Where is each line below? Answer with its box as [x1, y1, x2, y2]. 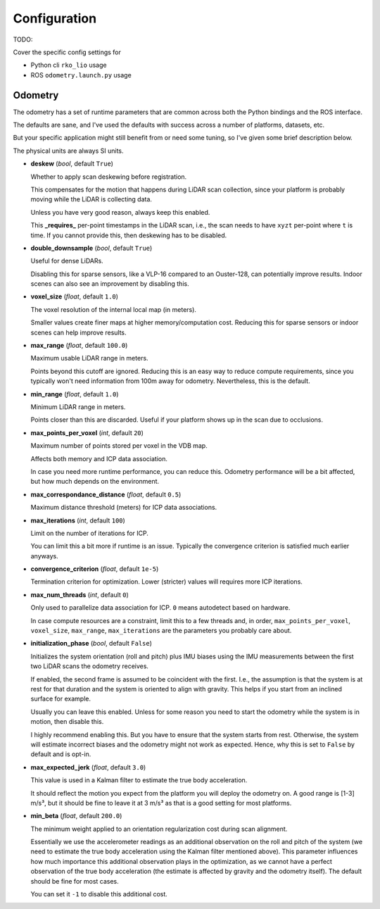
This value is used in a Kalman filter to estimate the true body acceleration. [30, 776, 248, 784]
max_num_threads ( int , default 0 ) [30, 590, 129, 598]
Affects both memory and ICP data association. [30, 454, 168, 463]
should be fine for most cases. [30, 877, 119, 885]
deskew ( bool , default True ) [30, 159, 114, 168]
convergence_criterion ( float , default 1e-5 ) [30, 565, 159, 573]
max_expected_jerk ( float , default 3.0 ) [30, 763, 146, 771]
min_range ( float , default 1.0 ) [30, 389, 119, 398]
